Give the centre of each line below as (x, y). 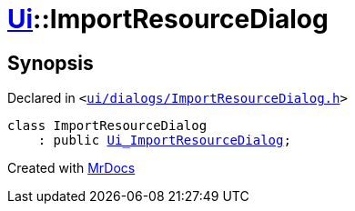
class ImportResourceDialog (107, 126)
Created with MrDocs (71, 168)
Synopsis (51, 63)
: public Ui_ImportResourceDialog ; (164, 141)
